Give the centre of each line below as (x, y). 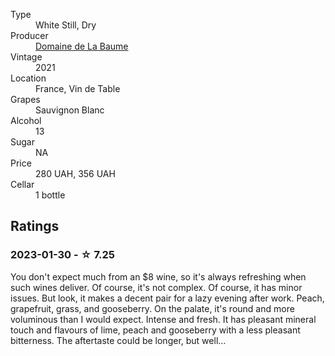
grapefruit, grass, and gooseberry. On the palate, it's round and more (152, 308)
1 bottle (50, 195)
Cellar (22, 184)
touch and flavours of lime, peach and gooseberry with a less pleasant (155, 330)
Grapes (25, 99)
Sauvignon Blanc (70, 110)
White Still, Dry (66, 25)
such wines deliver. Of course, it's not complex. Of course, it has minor (156, 287)
